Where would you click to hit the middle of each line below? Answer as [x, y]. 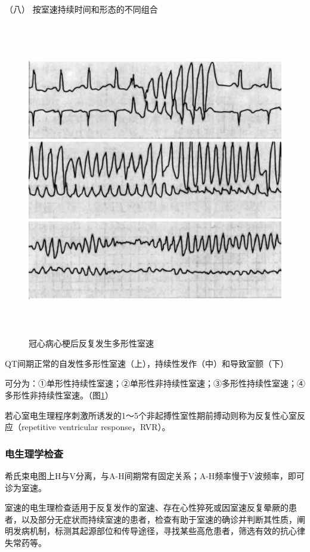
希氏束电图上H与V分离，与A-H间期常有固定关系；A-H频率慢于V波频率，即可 [155, 475]
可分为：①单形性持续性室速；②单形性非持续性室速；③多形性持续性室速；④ [155, 383]
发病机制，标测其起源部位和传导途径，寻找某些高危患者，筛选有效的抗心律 [159, 531]
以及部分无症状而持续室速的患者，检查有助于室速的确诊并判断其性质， [159, 519]
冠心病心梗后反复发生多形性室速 [91, 343]
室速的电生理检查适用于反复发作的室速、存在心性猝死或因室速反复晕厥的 [147, 507]
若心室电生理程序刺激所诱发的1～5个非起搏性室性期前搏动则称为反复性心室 [151, 415]
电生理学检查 [34, 453]
